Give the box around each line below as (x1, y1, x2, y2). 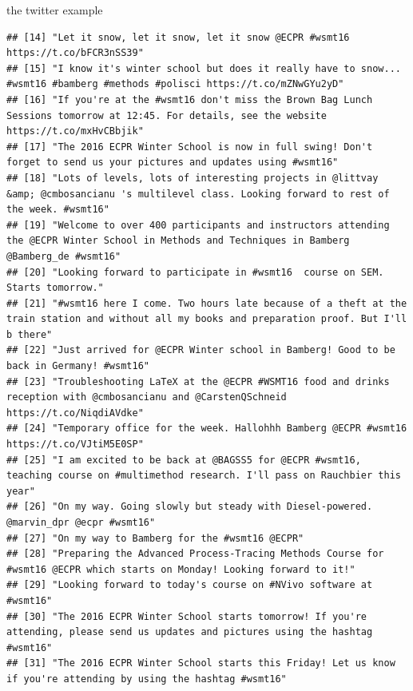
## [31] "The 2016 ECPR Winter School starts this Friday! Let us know (6, 657, 395, 669)
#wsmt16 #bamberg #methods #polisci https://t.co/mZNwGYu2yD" (6, 78, 344, 90)
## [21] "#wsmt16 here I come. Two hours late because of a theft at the (6, 297, 407, 309)
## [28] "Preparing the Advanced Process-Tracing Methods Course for (6, 548, 384, 560)
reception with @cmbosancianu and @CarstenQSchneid (6, 391, 287, 403)
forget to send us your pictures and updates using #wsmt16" (6, 157, 339, 169)
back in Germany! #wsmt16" (6, 360, 149, 372)
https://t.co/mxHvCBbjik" (6, 125, 144, 137)
